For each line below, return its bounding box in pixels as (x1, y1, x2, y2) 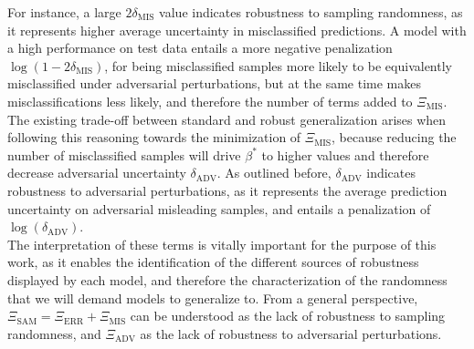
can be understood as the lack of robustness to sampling (130, 306, 446, 325)
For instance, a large (7, 3, 121, 21)
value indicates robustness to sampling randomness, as (159, 3, 463, 21)
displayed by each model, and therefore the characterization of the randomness (7, 270, 448, 289)
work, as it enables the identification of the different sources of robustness (7, 252, 419, 272)
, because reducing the (331, 128, 457, 147)
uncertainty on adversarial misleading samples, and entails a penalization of (7, 199, 431, 218)
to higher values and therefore (261, 145, 429, 164)
